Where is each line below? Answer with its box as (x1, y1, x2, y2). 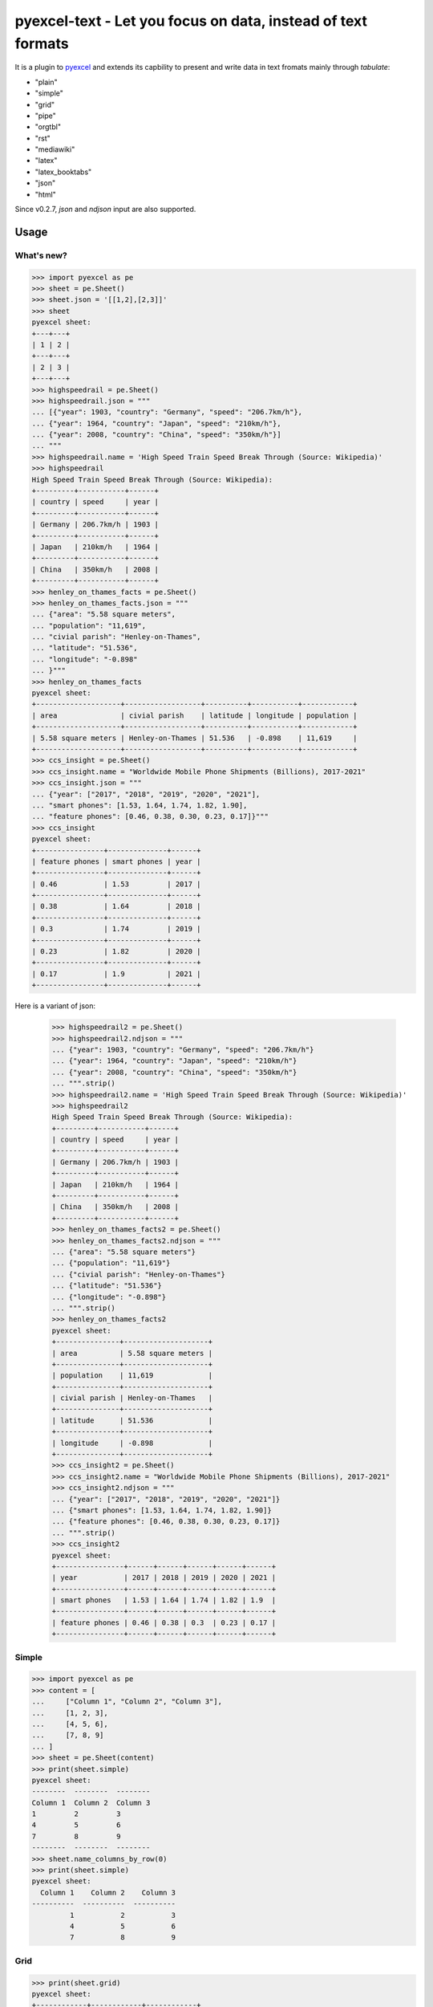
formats (14, 35, 69, 52)
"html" (34, 189, 56, 199)
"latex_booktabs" (34, 167, 92, 177)
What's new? (14, 250, 67, 261)
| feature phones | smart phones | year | (31, 857, 201, 866)
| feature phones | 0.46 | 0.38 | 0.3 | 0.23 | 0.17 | (51, 1618, 277, 1627)
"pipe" (34, 111, 56, 120)
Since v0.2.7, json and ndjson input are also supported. (14, 205, 196, 214)
